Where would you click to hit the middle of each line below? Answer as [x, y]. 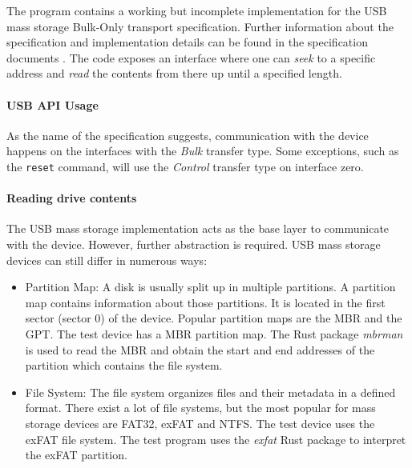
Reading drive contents [72, 198]
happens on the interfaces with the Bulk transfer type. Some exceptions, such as [203, 151]
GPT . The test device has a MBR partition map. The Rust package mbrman [214, 333]
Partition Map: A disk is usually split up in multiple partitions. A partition [210, 287]
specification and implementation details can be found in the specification [187, 42]
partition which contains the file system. [124, 365]
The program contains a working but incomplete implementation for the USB [197, 10]
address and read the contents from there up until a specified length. [174, 73]
